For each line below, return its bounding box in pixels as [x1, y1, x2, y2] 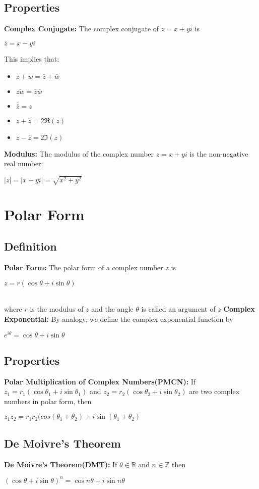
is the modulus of [30, 304, 84, 314]
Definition [4, 238, 57, 254]
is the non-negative [189, 148, 248, 159]
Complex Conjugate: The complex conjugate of [4, 23, 159, 34]
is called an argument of [141, 304, 216, 314]
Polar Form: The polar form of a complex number [4, 262, 163, 272]
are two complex [189, 386, 240, 397]
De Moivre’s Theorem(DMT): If [4, 459, 117, 469]
